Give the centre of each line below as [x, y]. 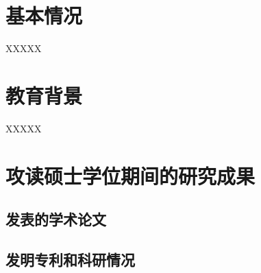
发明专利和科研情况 [70, 259]
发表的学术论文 [56, 219]
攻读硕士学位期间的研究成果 [130, 175]
